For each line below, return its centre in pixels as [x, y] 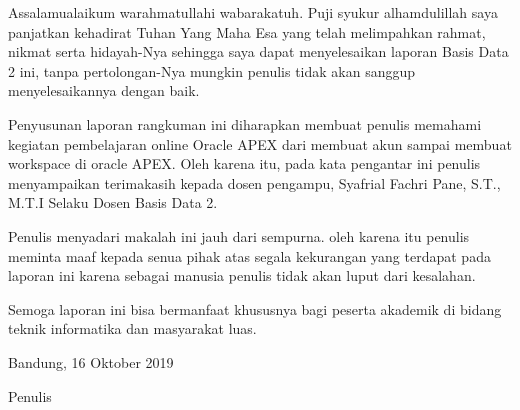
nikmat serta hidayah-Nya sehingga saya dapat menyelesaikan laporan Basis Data [258, 51]
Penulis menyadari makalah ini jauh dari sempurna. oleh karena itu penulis [239, 235]
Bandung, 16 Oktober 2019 [91, 361]
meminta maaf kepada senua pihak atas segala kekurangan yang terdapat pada [249, 255]
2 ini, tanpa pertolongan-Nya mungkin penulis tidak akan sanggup [212, 70]
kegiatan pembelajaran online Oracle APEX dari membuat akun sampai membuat [260, 143]
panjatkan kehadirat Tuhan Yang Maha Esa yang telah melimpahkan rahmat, [247, 31]
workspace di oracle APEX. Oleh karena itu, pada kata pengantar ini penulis [244, 163]
